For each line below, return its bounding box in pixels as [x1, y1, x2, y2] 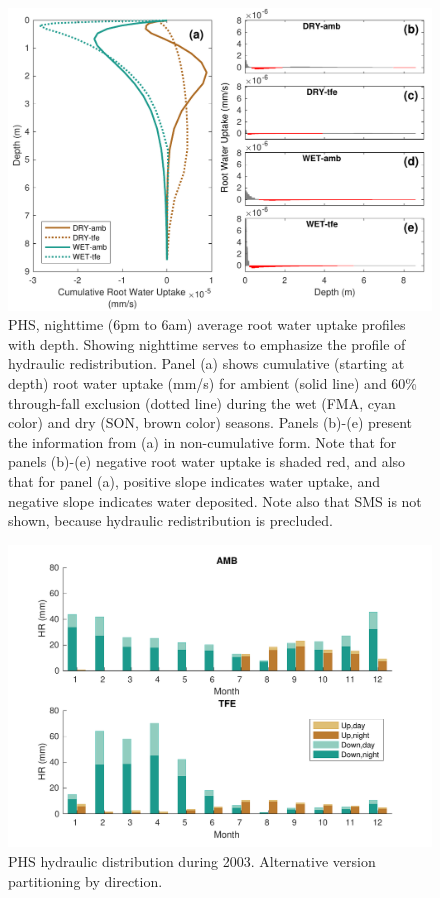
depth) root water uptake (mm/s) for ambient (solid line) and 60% [8, 373, 417, 394]
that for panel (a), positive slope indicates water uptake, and [8, 471, 381, 492]
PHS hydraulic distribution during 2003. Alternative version [8, 851, 376, 872]
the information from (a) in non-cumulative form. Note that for [8, 431, 397, 452]
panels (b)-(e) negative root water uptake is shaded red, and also [8, 451, 406, 472]
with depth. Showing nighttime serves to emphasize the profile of [8, 333, 406, 354]
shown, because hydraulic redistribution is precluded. [8, 510, 333, 531]
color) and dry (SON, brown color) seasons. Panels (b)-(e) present [8, 412, 413, 433]
